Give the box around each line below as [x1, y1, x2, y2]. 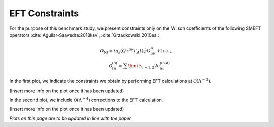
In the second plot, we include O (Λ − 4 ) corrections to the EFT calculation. [9, 96, 163, 103]
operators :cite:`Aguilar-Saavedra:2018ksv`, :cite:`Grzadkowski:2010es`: [9, 32, 159, 38]
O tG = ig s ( [100, 48, 122, 55]
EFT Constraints [9, 8, 79, 19]
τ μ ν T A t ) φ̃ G [126, 47, 151, 55]
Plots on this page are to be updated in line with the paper [9, 115, 131, 121]
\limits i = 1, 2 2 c [128, 63, 160, 70]
